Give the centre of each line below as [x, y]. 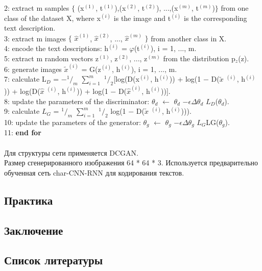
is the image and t [142, 18]
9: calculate [22, 111]
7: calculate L [25, 79]
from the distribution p [199, 58]
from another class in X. [189, 38]
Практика [29, 200]
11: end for [23, 132]
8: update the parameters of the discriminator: [77, 101]
